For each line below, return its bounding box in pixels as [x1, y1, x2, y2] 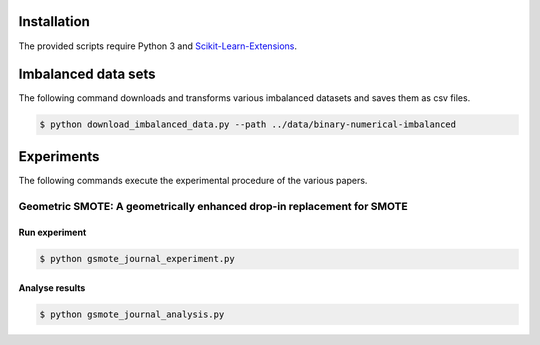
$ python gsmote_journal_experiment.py [39, 253, 235, 265]
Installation [18, 13, 90, 30]
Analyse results [18, 282, 86, 294]
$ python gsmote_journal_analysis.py [39, 309, 225, 320]
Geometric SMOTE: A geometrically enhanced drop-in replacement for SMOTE [18, 199, 409, 213]
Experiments [18, 148, 100, 165]
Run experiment [18, 226, 87, 239]
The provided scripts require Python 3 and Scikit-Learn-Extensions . [18, 40, 298, 52]
